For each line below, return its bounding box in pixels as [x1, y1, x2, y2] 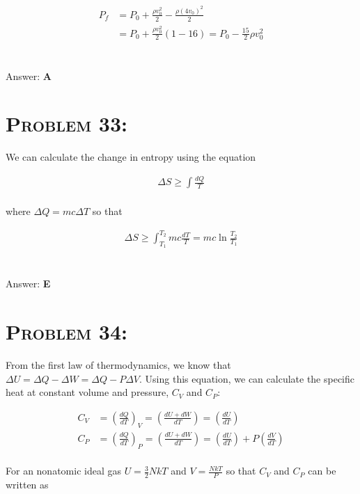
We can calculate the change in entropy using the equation [6, 150, 256, 164]
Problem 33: [6, 109, 127, 138]
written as [6, 477, 49, 491]
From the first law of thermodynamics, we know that [6, 358, 231, 372]
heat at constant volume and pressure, [6, 385, 169, 399]
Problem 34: [6, 317, 127, 346]
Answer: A [6, 68, 52, 83]
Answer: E [6, 276, 51, 291]
